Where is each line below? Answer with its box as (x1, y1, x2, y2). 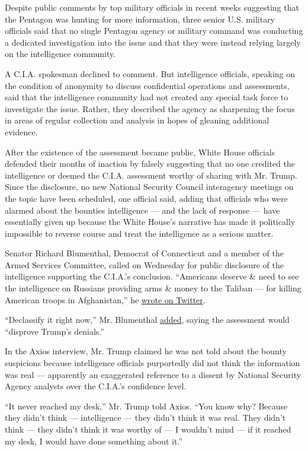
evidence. (5, 125, 38, 138)
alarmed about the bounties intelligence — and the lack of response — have (5, 204, 280, 216)
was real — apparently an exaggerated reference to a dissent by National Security (5, 368, 301, 380)
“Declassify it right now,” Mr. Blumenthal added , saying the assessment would (5, 313, 290, 326)
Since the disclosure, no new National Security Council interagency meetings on (5, 180, 294, 193)
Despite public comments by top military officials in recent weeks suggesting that (5, 1, 299, 13)
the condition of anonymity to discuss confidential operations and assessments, (5, 79, 290, 91)
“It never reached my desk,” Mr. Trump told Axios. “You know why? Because (5, 399, 288, 412)
